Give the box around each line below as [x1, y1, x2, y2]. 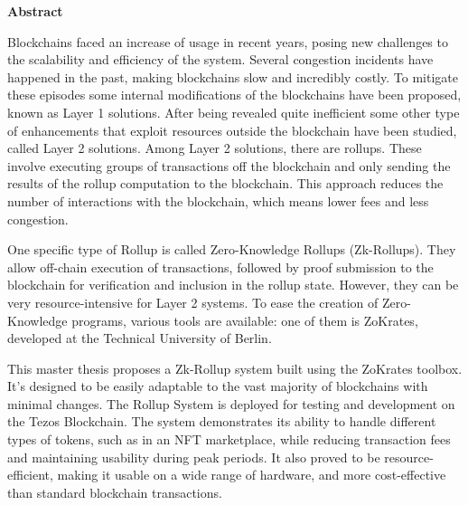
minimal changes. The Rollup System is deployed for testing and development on [7, 394, 455, 413]
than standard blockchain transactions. [7, 482, 222, 501]
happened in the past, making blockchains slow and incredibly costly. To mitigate [7, 67, 458, 86]
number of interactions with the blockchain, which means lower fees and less [7, 191, 429, 210]
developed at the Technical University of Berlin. [7, 329, 272, 348]
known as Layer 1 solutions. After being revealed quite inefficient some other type [7, 102, 460, 121]
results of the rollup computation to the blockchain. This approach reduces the [7, 174, 444, 193]
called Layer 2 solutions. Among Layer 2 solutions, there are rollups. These [7, 138, 422, 157]
